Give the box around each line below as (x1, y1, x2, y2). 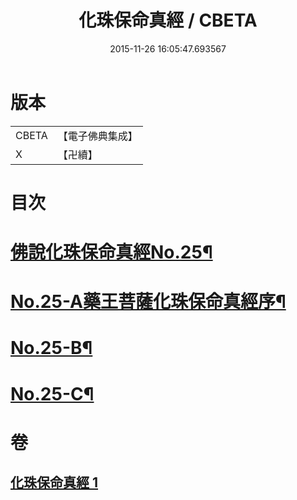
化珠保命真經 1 (10, 474, 99, 491)
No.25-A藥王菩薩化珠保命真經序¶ (10, 291, 287, 313)
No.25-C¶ (10, 382, 95, 405)
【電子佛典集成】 (57, 129, 138, 143)
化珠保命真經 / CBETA (78, 9, 258, 32)
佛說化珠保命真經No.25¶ (10, 241, 213, 264)
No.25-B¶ (10, 337, 93, 360)
